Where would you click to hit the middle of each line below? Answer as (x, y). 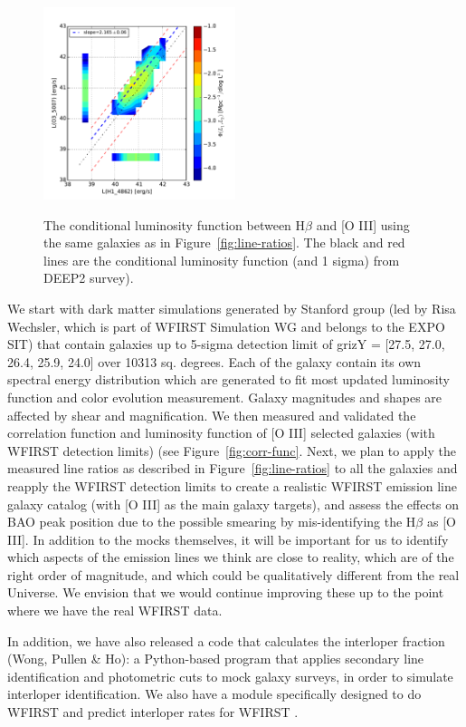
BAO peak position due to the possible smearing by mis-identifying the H (212, 522)
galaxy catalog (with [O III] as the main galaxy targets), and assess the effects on (233, 504)
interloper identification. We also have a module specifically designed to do (214, 694)
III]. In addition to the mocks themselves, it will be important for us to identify (228, 539)
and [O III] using (363, 224)
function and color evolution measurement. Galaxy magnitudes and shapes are (225, 397)
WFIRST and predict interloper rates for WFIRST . (153, 712)
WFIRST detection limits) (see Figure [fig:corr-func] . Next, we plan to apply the (232, 450)
